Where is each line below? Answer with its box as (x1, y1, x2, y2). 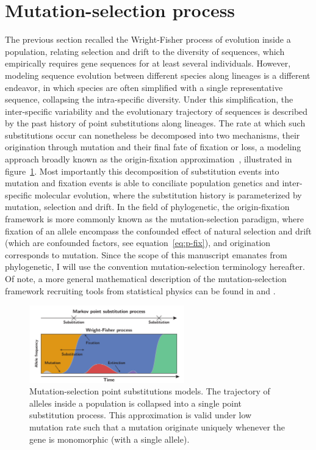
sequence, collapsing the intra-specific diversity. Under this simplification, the (5, 93, 293, 106)
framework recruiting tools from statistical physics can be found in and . (5, 284, 276, 297)
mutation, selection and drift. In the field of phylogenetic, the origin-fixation (5, 200, 290, 213)
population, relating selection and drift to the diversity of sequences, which (5, 45, 285, 57)
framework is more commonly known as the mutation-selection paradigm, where (5, 212, 304, 225)
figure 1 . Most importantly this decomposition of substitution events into (5, 164, 279, 177)
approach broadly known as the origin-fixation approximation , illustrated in (5, 153, 292, 165)
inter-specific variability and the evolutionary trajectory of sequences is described (5, 104, 308, 117)
